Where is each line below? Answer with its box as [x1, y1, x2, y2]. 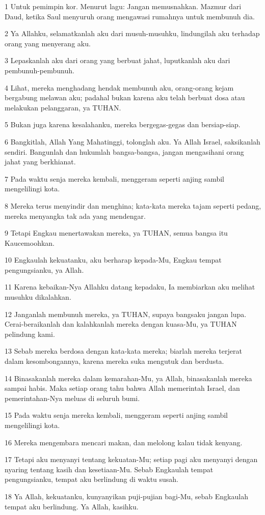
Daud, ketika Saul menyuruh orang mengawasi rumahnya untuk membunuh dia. [5, 11, 255, 21]
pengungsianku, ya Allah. [5, 264, 84, 275]
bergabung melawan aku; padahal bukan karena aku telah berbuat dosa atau [5, 92, 245, 103]
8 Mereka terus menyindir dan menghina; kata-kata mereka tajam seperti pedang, [5, 200, 261, 211]
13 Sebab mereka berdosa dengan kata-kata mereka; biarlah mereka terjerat [5, 346, 242, 356]
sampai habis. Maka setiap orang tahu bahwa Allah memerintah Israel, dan [5, 383, 240, 393]
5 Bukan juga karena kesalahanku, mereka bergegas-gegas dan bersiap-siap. [5, 119, 241, 130]
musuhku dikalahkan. [5, 292, 71, 302]
